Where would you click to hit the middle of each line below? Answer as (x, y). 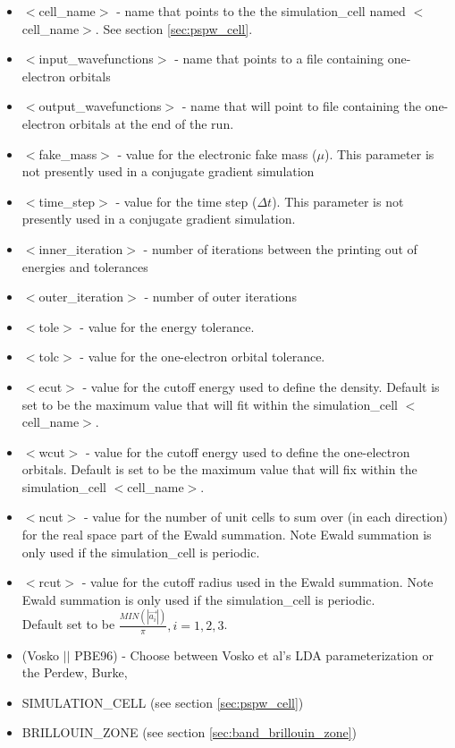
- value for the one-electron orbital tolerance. (202, 357)
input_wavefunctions (96, 59)
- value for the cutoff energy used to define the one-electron (248, 451)
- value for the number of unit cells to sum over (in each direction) (266, 517)
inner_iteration (81, 248)
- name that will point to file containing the (301, 106)
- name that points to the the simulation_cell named (261, 11)
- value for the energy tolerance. (167, 326)
